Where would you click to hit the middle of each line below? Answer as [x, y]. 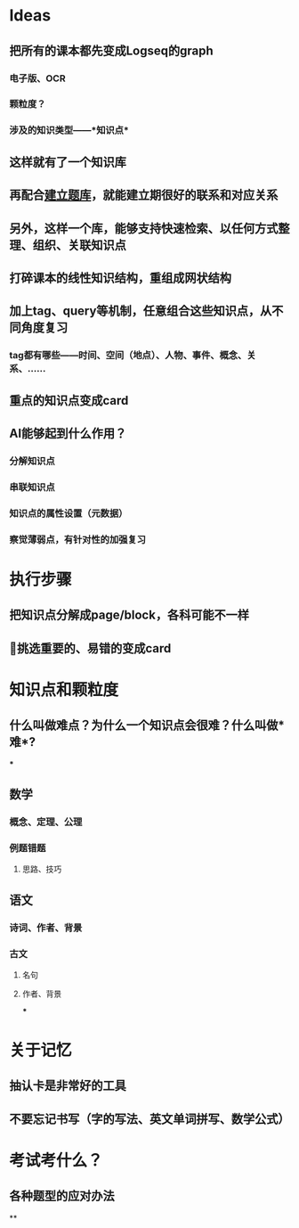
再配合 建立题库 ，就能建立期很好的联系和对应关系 [144, 196]
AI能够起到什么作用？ [68, 434]
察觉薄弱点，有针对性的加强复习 [78, 539]
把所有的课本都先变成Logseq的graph [111, 50]
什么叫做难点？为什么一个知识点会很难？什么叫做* [147, 726]
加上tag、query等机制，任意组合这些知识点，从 [141, 311]
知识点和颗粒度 [64, 689]
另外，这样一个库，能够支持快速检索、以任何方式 [144, 228]
